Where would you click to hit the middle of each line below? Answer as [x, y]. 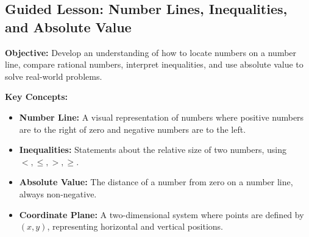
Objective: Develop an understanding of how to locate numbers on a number [151, 52]
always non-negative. [58, 193]
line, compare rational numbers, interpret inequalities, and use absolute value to [154, 64]
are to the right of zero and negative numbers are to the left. [133, 129]
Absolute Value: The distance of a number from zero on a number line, [156, 182]
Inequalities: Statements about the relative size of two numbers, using [153, 150]
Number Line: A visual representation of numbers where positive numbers [162, 117]
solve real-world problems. [54, 76]
